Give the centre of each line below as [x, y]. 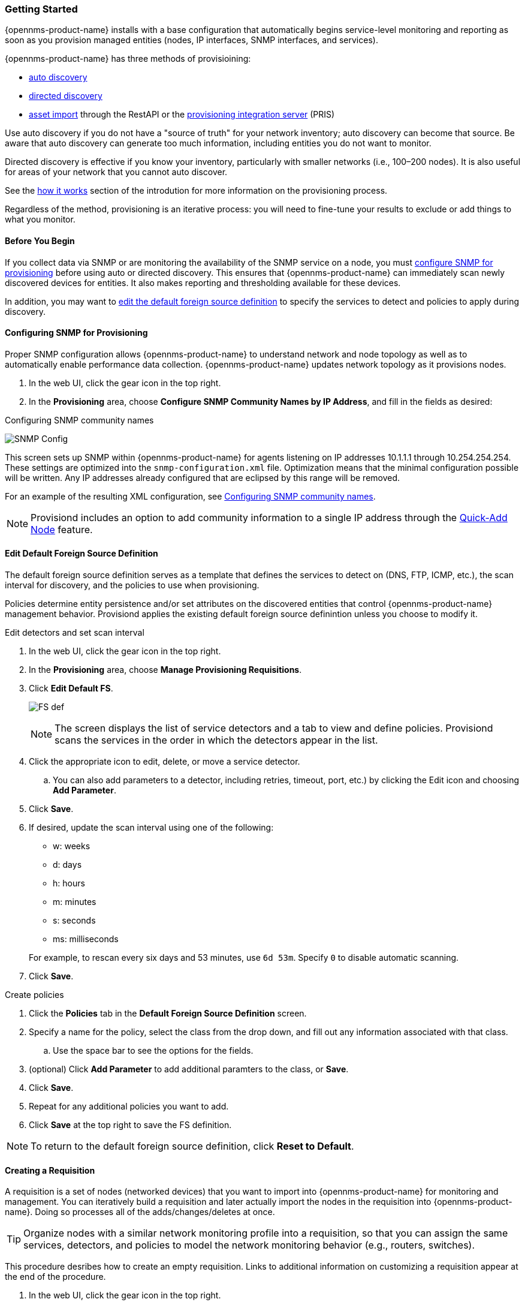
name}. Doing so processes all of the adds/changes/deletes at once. [140, 1212]
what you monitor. [40, 219]
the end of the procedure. [55, 1277]
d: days [67, 865]
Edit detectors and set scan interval [75, 633]
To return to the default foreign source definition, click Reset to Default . [192, 1146]
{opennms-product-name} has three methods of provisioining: [128, 59]
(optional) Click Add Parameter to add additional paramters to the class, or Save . [189, 1069]
